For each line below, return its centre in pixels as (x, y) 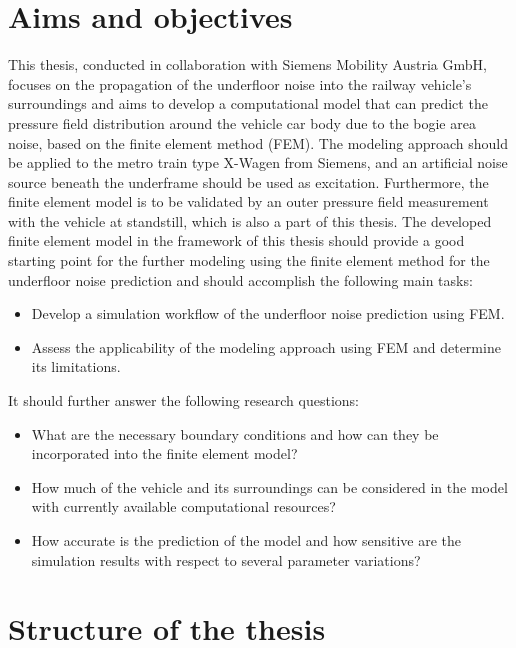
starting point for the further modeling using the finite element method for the (249, 260)
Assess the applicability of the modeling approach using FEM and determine (266, 346)
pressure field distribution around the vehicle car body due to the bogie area (242, 122)
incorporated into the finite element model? (164, 453)
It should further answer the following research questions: (183, 400)
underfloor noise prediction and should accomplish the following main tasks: (240, 279)
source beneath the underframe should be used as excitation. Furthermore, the (248, 181)
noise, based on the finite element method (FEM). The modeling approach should (258, 142)
